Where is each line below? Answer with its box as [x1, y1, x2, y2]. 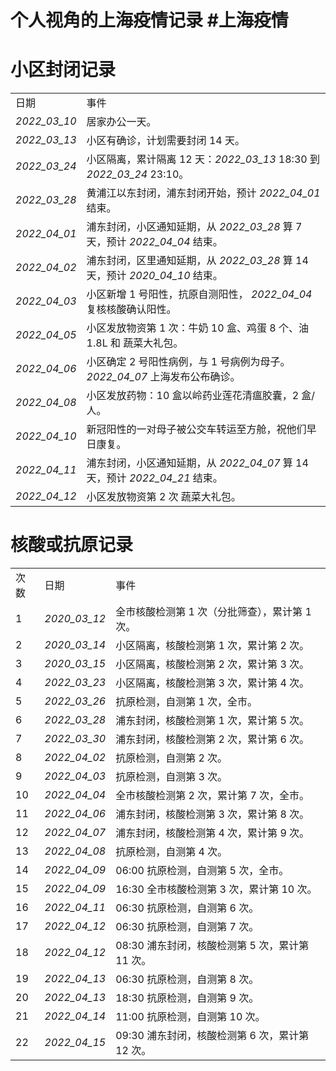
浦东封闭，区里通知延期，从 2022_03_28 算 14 [86, 254, 309, 268]
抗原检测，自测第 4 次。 [115, 845, 228, 859]
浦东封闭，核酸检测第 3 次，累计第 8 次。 [115, 807, 310, 821]
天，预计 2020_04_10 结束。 [86, 269, 223, 283]
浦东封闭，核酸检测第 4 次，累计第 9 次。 [115, 826, 310, 840]
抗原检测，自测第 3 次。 [115, 770, 228, 784]
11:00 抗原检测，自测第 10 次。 [115, 1010, 266, 1024]
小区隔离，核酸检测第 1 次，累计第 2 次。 [115, 639, 310, 653]
